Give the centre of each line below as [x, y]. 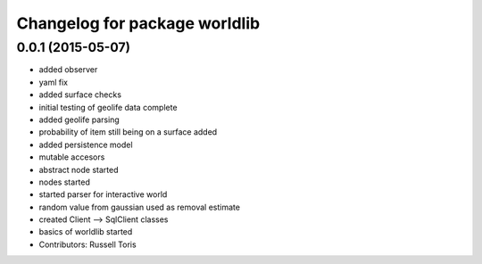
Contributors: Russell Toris [88, 244]
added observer [68, 70]
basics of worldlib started [86, 232]
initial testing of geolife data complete [108, 107]
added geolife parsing [79, 120]
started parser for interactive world [103, 194]
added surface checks [80, 95]
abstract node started [79, 169]
